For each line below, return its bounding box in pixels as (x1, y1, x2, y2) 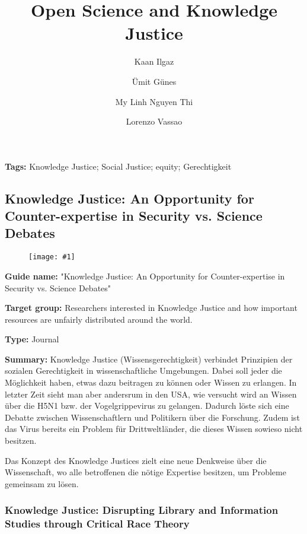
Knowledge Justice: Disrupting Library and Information (5, 503, 279, 517)
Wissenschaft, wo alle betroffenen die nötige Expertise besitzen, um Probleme (5, 466, 286, 478)
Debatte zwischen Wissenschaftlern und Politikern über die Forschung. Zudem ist (5, 411, 300, 423)
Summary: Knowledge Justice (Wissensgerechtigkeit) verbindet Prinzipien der (5, 352, 293, 365)
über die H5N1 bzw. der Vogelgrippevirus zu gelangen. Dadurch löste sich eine (5, 399, 289, 412)
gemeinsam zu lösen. (5, 477, 79, 490)
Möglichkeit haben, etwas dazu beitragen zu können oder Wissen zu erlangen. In (5, 376, 297, 389)
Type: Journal (5, 333, 59, 345)
